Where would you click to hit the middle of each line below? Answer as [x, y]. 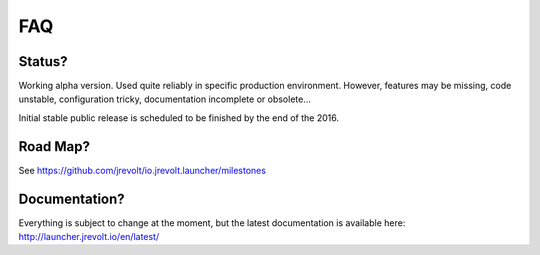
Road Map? [54, 146]
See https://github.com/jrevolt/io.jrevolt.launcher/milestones [142, 170]
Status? [43, 61]
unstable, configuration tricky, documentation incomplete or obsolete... [165, 99]
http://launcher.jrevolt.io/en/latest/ [89, 237]
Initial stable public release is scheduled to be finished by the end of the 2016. [179, 117]
